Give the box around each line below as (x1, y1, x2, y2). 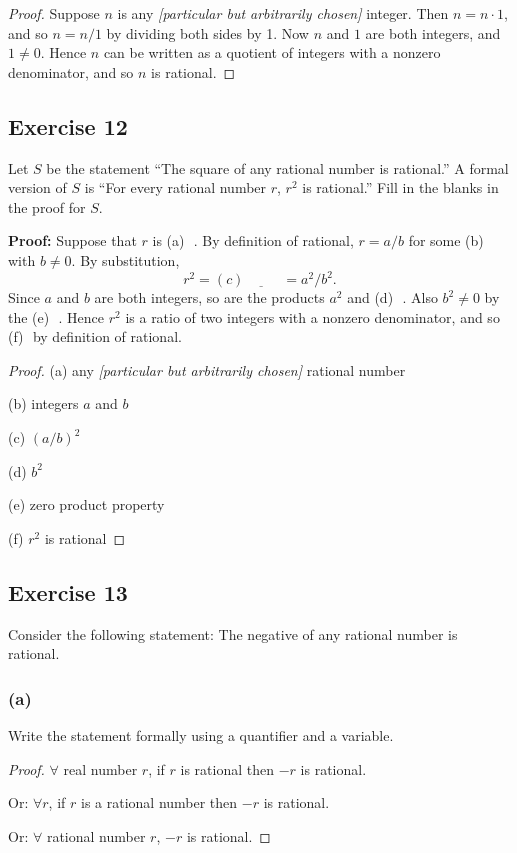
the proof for (8, 196, 86, 217)
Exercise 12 (8, 110, 128, 141)
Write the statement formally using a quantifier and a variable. (8, 725, 394, 745)
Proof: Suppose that (8, 230, 137, 251)
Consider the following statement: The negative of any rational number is (8, 623, 458, 644)
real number (63, 758, 138, 779)
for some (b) (408, 230, 484, 251)
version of (8, 177, 67, 198)
